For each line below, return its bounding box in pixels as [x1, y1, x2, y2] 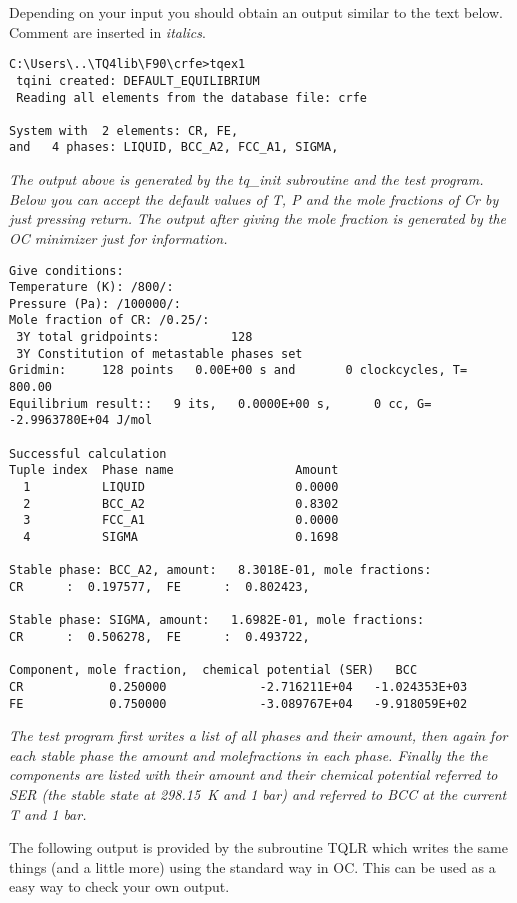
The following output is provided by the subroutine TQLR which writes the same [9, 837, 508, 858]
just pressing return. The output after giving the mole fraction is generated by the [9, 208, 507, 229]
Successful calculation [9, 446, 167, 461]
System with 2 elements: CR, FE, [9, 123, 239, 138]
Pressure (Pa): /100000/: [9, 296, 181, 311]
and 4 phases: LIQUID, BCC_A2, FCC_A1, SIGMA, [9, 140, 339, 155]
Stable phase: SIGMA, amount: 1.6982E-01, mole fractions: [9, 613, 425, 628]
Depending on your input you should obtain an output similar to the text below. [9, 2, 504, 22]
